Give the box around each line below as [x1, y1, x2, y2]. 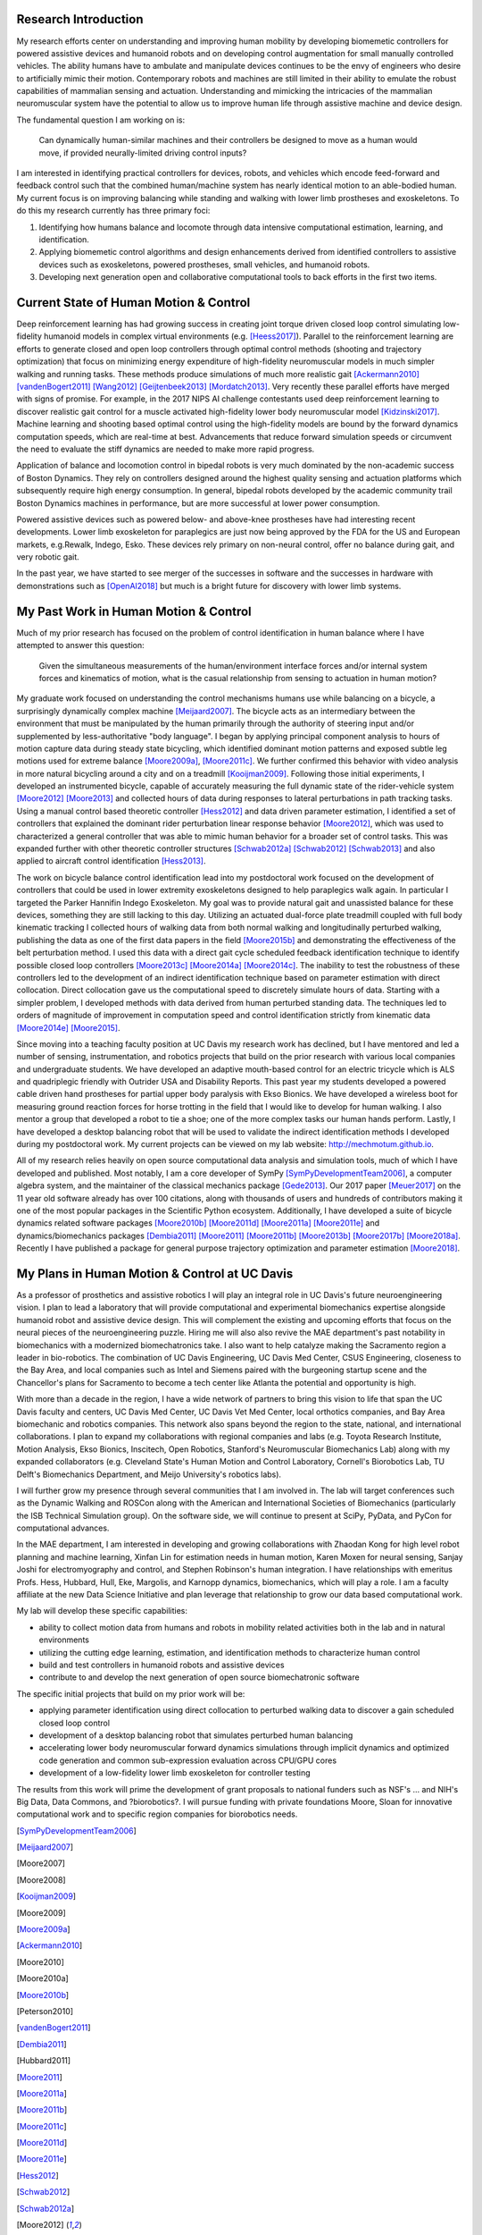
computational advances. [16, 1522, 110, 1533]
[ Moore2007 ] [16, 1858, 66, 1868]
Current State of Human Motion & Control [16, 295, 251, 310]
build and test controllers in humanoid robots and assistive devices [38, 1659, 285, 1670]
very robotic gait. [16, 552, 79, 562]
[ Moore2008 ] [16, 1874, 66, 1885]
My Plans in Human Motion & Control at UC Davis [16, 1266, 294, 1281]
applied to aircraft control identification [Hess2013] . [16, 856, 206, 866]
